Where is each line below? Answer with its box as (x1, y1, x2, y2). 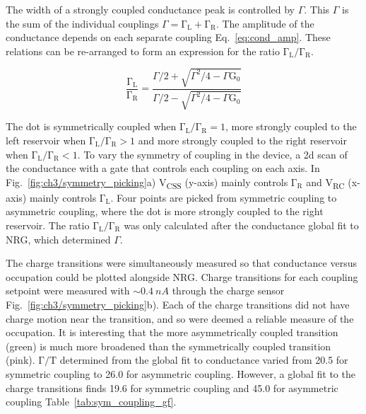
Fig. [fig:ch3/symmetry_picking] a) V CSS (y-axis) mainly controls (6, 174, 288, 191)
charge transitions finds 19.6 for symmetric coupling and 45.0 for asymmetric (6, 380, 338, 395)
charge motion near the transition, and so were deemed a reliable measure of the (6, 311, 354, 326)
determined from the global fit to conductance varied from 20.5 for (59, 352, 348, 367)
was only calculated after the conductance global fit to (124, 218, 359, 233)
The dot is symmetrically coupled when (6, 119, 177, 134)
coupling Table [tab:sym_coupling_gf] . (6, 394, 177, 409)
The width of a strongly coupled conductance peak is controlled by (6, 2, 295, 16)
